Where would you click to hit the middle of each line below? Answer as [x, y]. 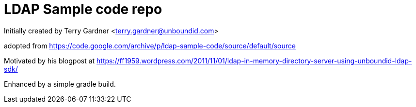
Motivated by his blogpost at [49, 61]
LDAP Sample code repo [83, 9]
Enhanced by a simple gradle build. [60, 84]
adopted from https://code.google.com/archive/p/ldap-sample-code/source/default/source [150, 46]
